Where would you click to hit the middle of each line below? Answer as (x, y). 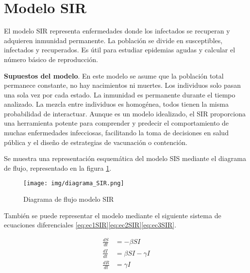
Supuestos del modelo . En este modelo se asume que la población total (114, 75)
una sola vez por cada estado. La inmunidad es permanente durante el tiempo (120, 94)
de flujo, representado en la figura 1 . (58, 168)
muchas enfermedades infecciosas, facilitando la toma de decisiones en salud (116, 133)
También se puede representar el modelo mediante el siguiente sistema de (113, 215)
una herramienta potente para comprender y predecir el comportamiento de (117, 123)
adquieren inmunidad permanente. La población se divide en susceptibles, (113, 40)
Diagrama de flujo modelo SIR (69, 199)
